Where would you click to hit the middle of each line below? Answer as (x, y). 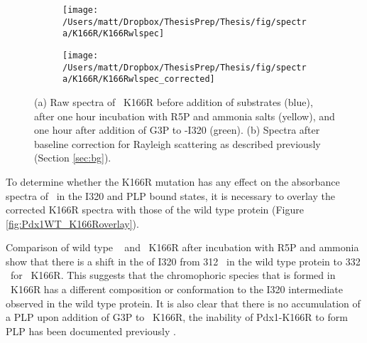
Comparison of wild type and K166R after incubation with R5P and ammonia (182, 247)
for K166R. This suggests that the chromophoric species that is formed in (173, 275)
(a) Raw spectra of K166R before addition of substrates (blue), (174, 101)
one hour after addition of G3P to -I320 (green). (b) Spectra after (177, 130)
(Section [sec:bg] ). (73, 158)
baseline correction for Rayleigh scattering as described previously (177, 143)
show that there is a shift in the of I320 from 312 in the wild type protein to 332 (183, 261)
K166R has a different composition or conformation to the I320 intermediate (176, 289)
